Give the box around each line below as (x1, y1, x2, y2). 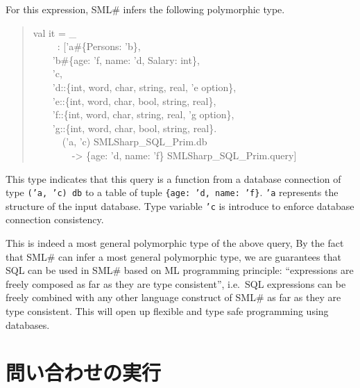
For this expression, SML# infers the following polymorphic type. (6, 2, 285, 16)
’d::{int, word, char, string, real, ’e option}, (52, 79, 237, 94)
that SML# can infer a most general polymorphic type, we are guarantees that (6, 249, 341, 264)
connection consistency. (6, 212, 104, 227)
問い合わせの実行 (6, 358, 162, 387)
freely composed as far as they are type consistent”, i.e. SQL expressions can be (6, 276, 346, 291)
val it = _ (33, 25, 77, 40)
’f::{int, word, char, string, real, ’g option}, (52, 107, 234, 122)
